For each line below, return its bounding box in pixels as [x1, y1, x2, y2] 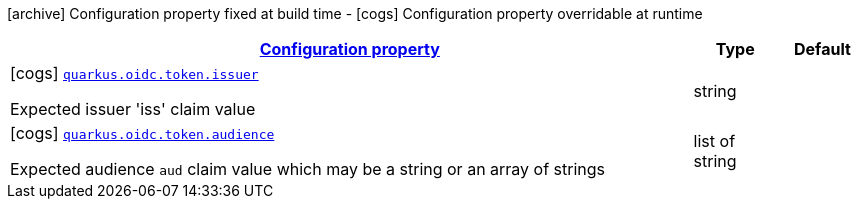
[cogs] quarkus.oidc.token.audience [10, 123, 275, 143]
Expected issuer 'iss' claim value [10, 99, 256, 119]
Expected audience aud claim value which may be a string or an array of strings [10, 159, 606, 179]
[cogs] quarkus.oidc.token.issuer [10, 63, 259, 83]
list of [693, 131, 736, 151]
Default [793, 39, 851, 59]
